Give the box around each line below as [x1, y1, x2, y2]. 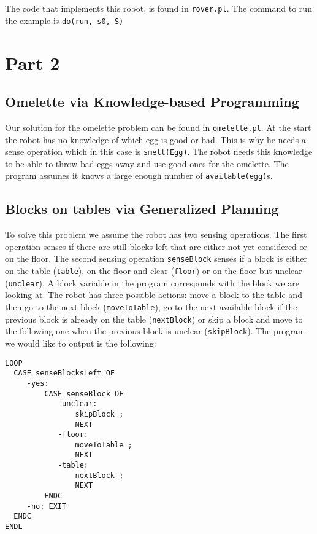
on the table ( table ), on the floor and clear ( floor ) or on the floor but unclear [5, 264, 302, 277]
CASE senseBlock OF [44, 389, 124, 398]
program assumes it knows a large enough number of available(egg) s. [5, 169, 273, 182]
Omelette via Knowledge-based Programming [5, 92, 299, 111]
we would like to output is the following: [5, 336, 156, 349]
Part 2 [5, 50, 60, 75]
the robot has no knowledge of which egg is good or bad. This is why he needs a [5, 133, 306, 146]
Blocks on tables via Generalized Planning [5, 199, 279, 218]
